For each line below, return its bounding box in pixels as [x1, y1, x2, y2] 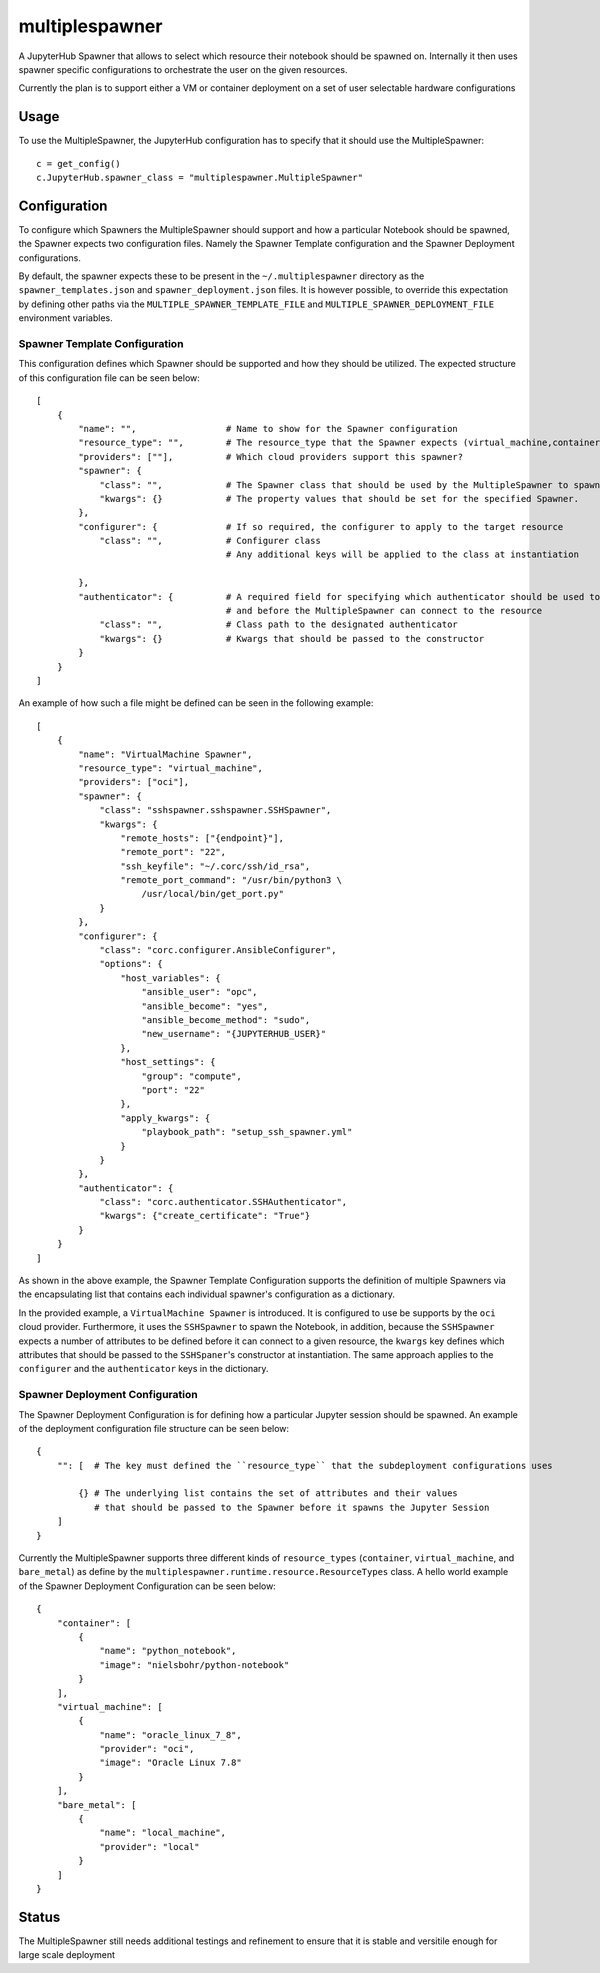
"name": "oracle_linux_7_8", [99, 1729, 242, 1740]
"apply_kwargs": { [120, 1112, 211, 1124]
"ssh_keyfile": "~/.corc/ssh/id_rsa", [120, 860, 311, 872]
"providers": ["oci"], [78, 776, 190, 788]
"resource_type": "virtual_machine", [78, 762, 264, 774]
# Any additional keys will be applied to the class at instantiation [225, 549, 580, 560]
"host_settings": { [120, 1056, 216, 1068]
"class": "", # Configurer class [99, 535, 322, 547]
